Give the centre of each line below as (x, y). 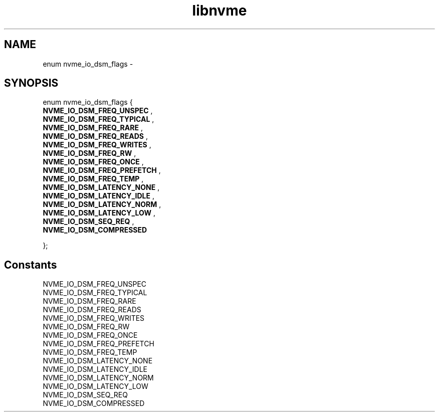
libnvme (220, 11)
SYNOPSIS (31, 83)
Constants (31, 265)
